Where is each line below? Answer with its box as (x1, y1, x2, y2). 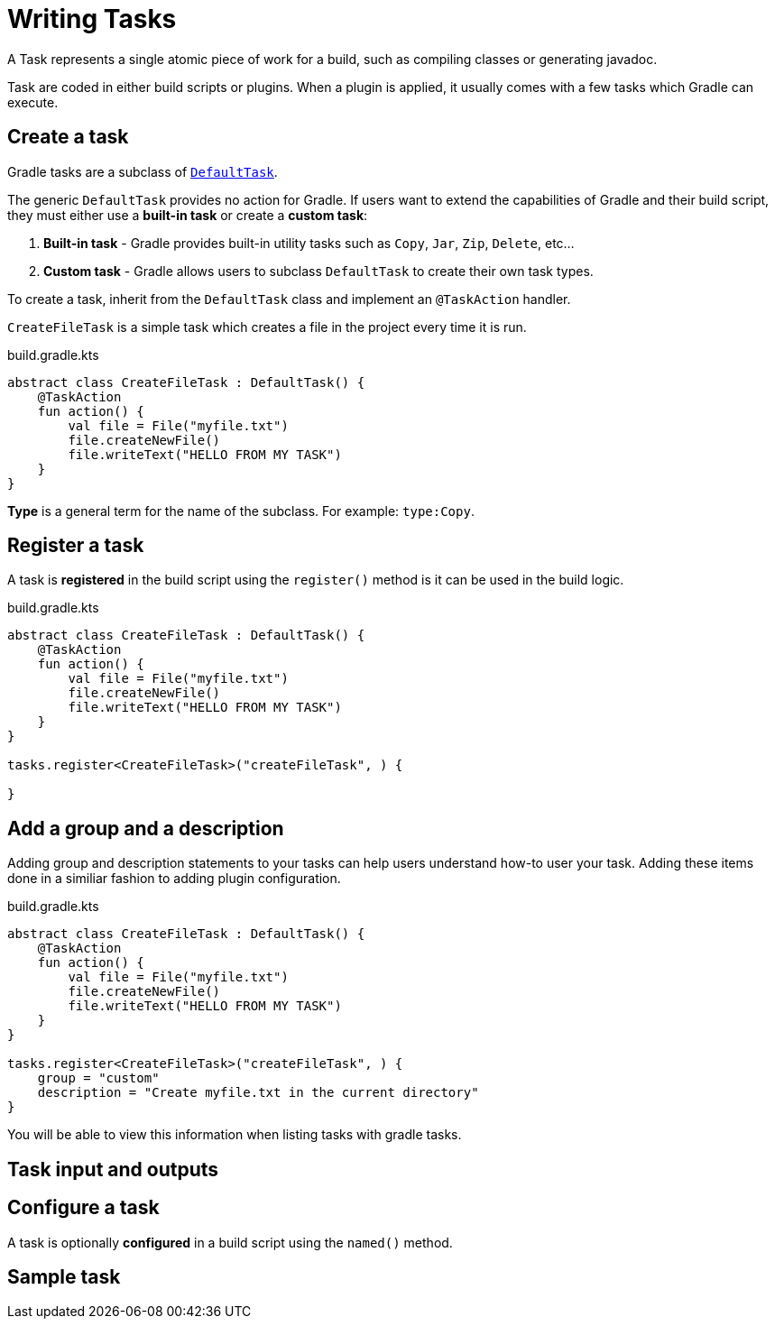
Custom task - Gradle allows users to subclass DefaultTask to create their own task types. (43, 262, 594, 279)
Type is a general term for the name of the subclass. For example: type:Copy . (7, 502, 475, 519)
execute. (7, 94, 59, 110)
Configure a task (7, 1196, 160, 1220)
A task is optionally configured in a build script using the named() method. (7, 1234, 453, 1250)
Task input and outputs (7, 1157, 219, 1181)
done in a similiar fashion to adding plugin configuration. (7, 870, 341, 887)
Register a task (7, 534, 144, 557)
